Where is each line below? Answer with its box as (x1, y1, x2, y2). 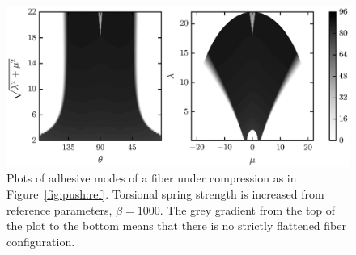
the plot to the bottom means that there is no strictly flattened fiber (6, 217, 346, 234)
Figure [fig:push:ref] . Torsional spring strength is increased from (6, 185, 324, 202)
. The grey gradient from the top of (159, 201, 336, 218)
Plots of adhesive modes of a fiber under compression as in (6, 169, 297, 186)
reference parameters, (6, 201, 112, 218)
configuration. (6, 232, 75, 249)
